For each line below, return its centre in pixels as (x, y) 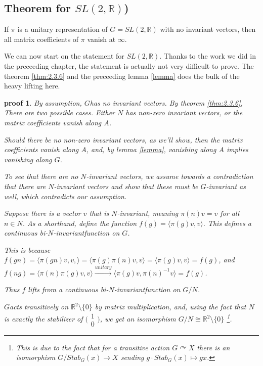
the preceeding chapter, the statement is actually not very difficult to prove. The (129, 65)
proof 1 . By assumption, (43, 102)
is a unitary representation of (62, 29)
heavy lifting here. (32, 86)
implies (237, 149)
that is (99, 213)
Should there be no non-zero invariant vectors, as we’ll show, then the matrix (123, 139)
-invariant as (226, 186)
